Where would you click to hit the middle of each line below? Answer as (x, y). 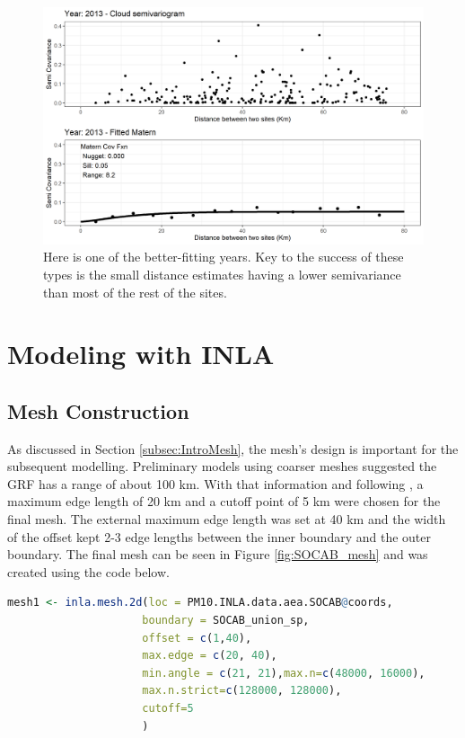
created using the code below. (88, 571)
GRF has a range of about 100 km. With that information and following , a (215, 483)
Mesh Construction (98, 410)
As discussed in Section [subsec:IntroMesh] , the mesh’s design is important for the (233, 448)
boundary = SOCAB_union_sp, (226, 621)
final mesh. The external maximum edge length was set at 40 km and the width (227, 519)
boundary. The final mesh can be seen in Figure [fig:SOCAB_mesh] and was (218, 554)
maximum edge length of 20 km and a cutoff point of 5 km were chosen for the (224, 501)
